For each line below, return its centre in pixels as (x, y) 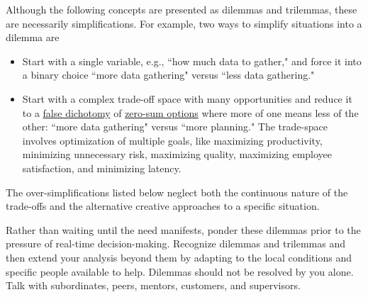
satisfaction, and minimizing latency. (102, 168)
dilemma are (33, 37)
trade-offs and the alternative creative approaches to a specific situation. (163, 206)
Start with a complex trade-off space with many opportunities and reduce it (187, 98)
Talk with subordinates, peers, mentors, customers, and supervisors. (153, 285)
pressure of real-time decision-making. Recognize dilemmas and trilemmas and (176, 243)
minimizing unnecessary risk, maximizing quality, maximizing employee (177, 154)
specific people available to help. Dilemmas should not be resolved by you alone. (180, 271)
